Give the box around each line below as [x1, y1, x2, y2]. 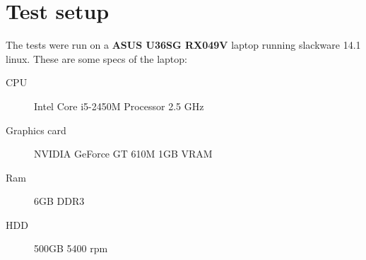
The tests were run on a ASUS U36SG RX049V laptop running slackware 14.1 [6, 37, 361, 52]
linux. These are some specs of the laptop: [6, 51, 187, 66]
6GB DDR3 [34, 194, 85, 208]
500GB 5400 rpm [34, 241, 108, 256]
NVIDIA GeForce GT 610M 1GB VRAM [34, 146, 213, 161]
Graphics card [6, 122, 66, 137]
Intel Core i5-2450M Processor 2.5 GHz [34, 98, 204, 113]
